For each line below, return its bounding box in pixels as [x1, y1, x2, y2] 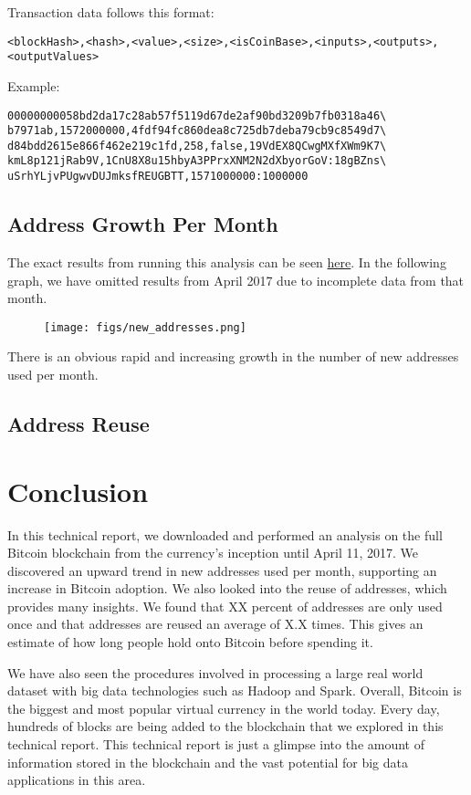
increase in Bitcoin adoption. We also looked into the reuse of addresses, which [7, 579, 447, 598]
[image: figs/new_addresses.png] [44, 320, 246, 334]
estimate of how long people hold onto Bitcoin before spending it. [7, 633, 373, 652]
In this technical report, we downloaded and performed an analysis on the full [7, 525, 443, 544]
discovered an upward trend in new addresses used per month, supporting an [7, 560, 437, 580]
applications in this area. [7, 770, 146, 790]
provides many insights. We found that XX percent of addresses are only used [7, 596, 443, 615]
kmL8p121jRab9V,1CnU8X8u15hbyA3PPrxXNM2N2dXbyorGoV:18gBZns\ [7, 154, 387, 168]
